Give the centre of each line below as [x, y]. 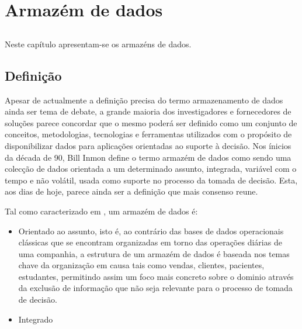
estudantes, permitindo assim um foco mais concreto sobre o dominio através [156, 276]
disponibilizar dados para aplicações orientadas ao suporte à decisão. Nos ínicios [148, 145]
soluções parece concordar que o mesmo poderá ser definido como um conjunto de [151, 122]
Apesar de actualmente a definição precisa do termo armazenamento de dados [144, 100]
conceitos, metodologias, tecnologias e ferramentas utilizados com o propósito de [148, 134]
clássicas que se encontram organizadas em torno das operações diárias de [150, 242]
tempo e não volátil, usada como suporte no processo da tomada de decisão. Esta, [151, 180]
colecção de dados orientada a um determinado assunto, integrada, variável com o [151, 169]
